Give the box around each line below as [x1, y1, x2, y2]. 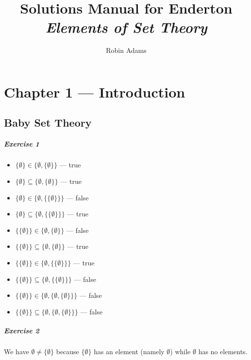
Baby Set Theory [4, 115, 92, 130]
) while [170, 346, 191, 356]
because [56, 346, 79, 356]
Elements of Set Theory [45, 17, 207, 37]
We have [4, 346, 29, 356]
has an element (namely [94, 346, 165, 356]
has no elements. [198, 346, 248, 356]
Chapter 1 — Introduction [4, 82, 185, 101]
